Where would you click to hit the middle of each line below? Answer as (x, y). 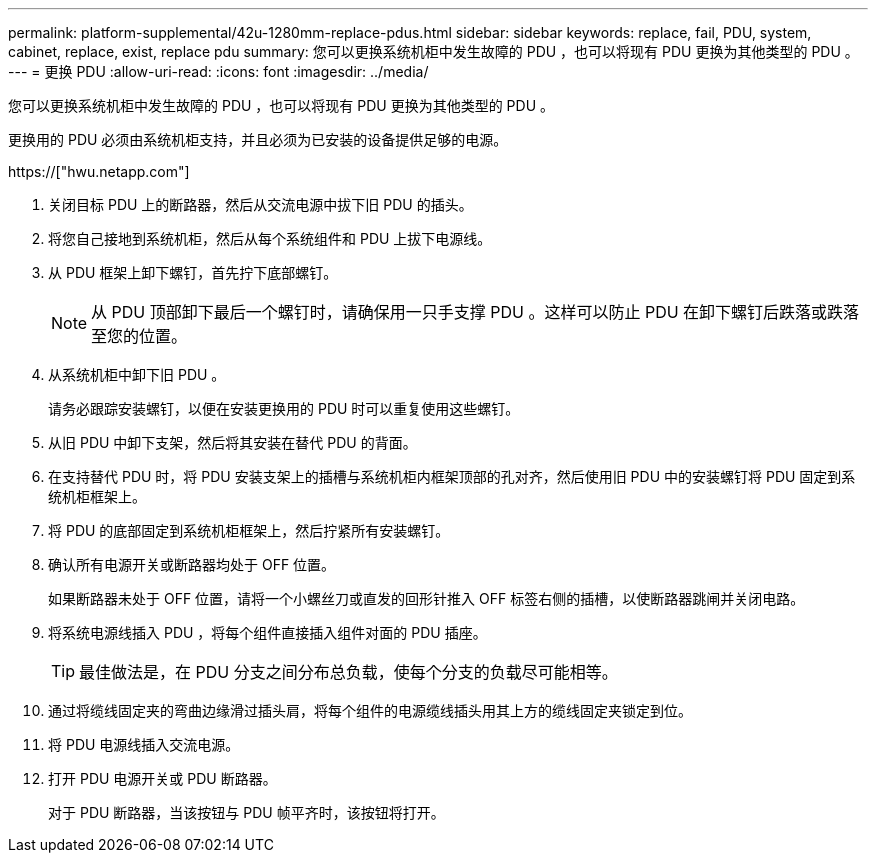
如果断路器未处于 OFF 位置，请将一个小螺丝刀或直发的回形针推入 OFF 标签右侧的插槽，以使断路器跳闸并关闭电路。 (426, 598)
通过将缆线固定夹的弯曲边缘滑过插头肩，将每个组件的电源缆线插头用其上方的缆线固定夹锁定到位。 (370, 710)
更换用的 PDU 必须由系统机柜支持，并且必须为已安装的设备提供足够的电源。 (258, 139)
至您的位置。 (139, 336)
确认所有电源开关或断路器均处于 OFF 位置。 (192, 564)
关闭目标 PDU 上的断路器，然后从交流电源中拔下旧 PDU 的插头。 (260, 204)
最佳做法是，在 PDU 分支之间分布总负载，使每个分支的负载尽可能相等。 (348, 672)
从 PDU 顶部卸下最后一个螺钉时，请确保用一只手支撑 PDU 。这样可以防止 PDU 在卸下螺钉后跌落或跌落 (475, 312)
